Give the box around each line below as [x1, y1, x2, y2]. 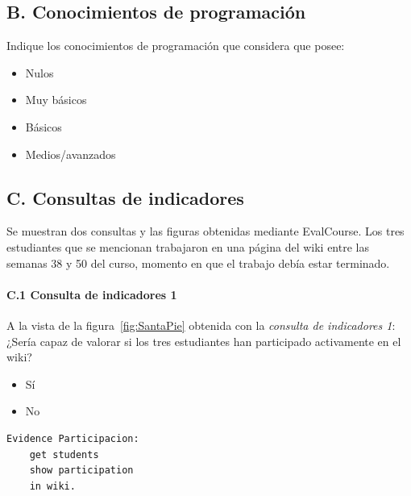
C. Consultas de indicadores [6, 185, 244, 210]
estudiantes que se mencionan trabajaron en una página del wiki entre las [6, 238, 369, 255]
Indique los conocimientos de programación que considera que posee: [6, 37, 345, 54]
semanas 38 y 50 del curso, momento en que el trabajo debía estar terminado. [6, 254, 390, 271]
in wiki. [29, 480, 76, 492]
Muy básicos [25, 91, 87, 108]
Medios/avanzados [25, 145, 116, 162]
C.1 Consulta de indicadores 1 [6, 286, 177, 302]
